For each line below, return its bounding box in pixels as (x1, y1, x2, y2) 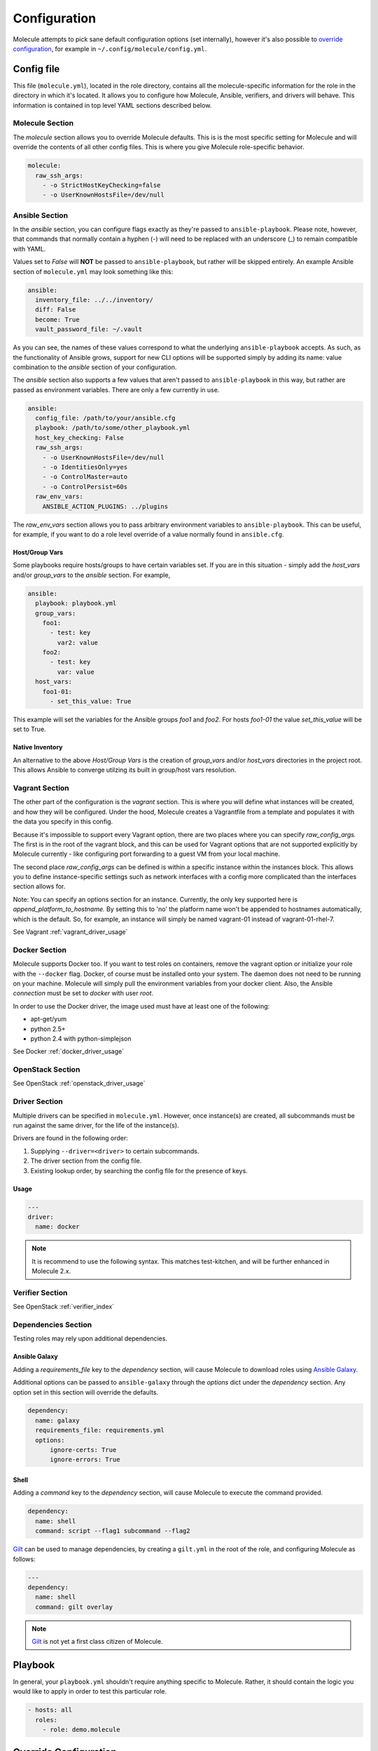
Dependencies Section (13, 1320, 92, 1329)
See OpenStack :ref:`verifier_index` (13, 1303, 115, 1311)
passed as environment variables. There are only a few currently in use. (13, 385, 220, 394)
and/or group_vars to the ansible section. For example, (13, 571, 171, 579)
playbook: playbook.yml (35, 600, 117, 607)
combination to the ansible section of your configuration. (13, 363, 177, 371)
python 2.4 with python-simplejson (30, 1034, 132, 1043)
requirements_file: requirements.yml (35, 1426, 164, 1434)
